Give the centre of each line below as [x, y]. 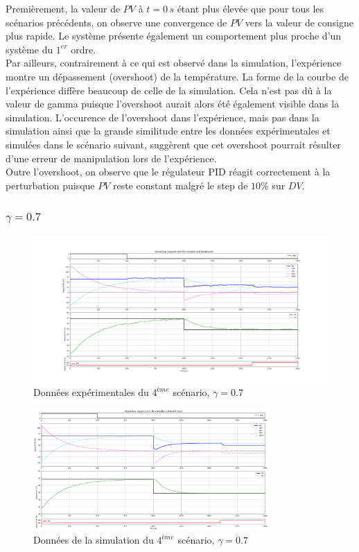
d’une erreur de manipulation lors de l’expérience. [111, 158]
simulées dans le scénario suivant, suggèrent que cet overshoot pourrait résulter [173, 144]
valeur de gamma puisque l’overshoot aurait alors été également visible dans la [173, 104]
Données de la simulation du [94, 540]
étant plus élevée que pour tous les [251, 8]
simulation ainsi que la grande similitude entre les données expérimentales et [168, 131]
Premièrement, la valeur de [63, 8]
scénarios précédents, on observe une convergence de [116, 22]
